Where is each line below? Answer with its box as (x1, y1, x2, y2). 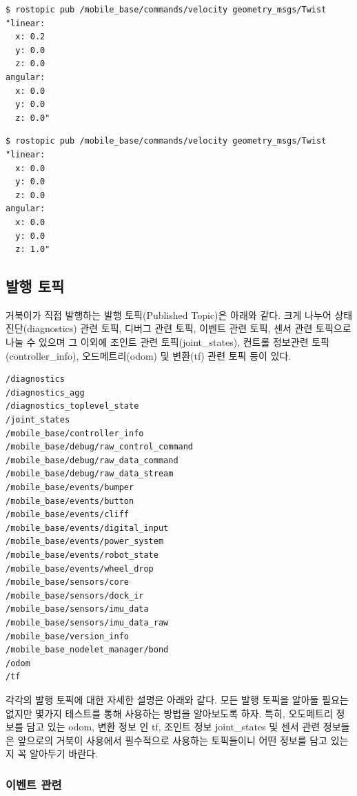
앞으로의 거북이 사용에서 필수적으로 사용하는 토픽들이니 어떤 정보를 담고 (17, 732, 327, 747)
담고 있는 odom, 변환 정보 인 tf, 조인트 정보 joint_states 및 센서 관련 (26, 719, 320, 734)
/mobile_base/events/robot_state (6, 550, 159, 560)
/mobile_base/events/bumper (6, 483, 134, 493)
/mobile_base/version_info (6, 631, 129, 641)
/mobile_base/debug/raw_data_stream (6, 469, 174, 479)
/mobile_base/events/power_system (6, 536, 164, 547)
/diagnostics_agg (6, 387, 85, 398)
